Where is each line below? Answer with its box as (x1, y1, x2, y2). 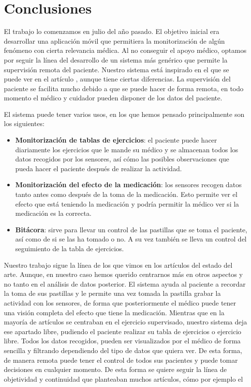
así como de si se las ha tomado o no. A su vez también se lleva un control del (15, 234, 247, 244)
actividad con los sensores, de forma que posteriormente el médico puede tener (4, 297, 236, 307)
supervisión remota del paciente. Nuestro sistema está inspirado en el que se (4, 64, 229, 74)
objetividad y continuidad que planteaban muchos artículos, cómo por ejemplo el (4, 373, 243, 384)
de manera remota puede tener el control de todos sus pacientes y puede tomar (4, 355, 238, 365)
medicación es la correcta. (15, 208, 92, 218)
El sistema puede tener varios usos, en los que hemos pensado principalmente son (4, 109, 245, 119)
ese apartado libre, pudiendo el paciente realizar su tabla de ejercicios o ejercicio (4, 326, 241, 336)
